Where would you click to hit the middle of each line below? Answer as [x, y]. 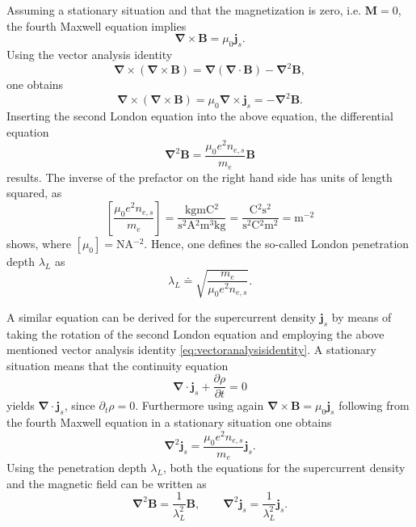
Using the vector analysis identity [90, 54]
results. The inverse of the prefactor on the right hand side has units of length [200, 177]
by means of [361, 316]
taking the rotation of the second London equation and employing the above [195, 333]
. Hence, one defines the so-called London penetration [277, 243]
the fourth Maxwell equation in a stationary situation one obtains [169, 422]
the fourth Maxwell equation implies [97, 25]
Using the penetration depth [77, 468]
